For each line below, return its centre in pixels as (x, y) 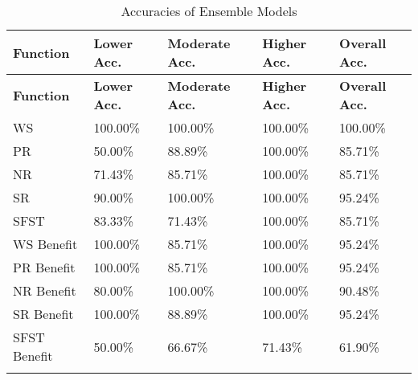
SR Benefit (43, 314)
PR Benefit (44, 267)
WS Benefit (45, 244)
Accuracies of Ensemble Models (209, 11)
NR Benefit (45, 290)
